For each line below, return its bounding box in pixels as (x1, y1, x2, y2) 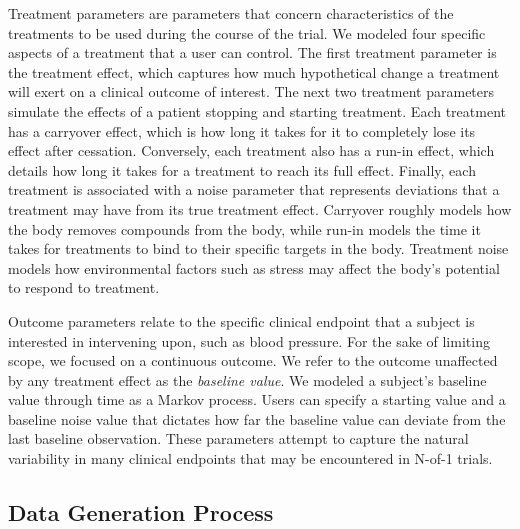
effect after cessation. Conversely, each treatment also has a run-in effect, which (8, 140, 495, 161)
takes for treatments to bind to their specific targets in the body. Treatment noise (8, 238, 509, 259)
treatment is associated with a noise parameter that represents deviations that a (8, 179, 500, 200)
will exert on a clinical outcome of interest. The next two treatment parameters (8, 81, 495, 102)
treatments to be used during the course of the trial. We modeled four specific (8, 22, 486, 43)
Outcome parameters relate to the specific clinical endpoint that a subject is (8, 310, 475, 331)
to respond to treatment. (8, 277, 160, 298)
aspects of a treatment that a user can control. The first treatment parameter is (8, 42, 497, 63)
